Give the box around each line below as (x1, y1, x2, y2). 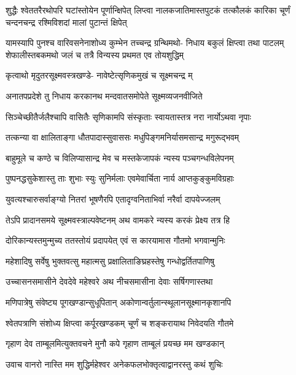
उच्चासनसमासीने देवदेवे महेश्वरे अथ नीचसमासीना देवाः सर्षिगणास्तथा (6, 275, 213, 288)
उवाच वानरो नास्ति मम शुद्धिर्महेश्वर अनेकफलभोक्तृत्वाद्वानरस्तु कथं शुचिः (6, 357, 223, 370)
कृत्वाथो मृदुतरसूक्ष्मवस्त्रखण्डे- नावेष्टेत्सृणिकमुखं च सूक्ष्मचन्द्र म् (6, 69, 193, 82)
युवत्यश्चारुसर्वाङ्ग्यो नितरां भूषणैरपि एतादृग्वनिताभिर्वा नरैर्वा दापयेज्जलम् (6, 192, 220, 205)
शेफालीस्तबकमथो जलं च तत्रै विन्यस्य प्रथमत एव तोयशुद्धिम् (6, 48, 184, 61)
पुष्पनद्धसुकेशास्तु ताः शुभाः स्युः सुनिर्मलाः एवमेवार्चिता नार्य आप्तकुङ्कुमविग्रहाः (6, 172, 235, 185)
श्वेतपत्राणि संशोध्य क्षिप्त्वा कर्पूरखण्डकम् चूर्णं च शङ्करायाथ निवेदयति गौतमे (6, 316, 234, 329)
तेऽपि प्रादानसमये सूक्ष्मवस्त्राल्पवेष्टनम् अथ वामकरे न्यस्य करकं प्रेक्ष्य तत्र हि (6, 213, 230, 226)
